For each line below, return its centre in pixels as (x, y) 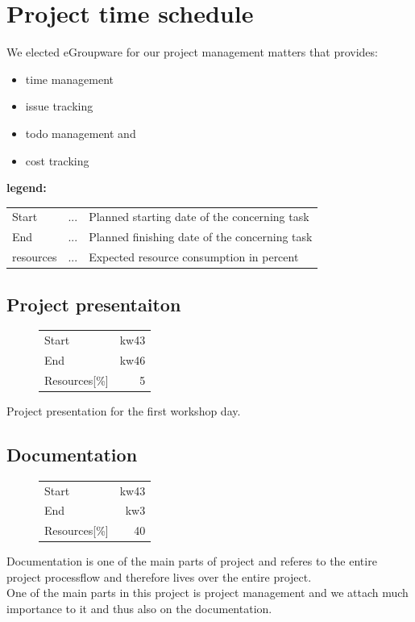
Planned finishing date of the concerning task (201, 237)
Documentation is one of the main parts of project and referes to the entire (192, 561)
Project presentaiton (94, 304)
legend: (27, 188)
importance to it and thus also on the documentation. (139, 609)
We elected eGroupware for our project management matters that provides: (192, 52)
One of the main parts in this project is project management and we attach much (207, 593)
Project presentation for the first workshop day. (124, 410)
